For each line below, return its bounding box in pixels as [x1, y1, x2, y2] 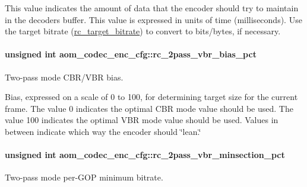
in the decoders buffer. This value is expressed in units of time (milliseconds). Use [5, 13, 302, 25]
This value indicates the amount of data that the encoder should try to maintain [5, 2, 299, 14]
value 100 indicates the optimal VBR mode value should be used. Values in [5, 114, 278, 126]
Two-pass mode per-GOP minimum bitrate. [5, 171, 163, 183]
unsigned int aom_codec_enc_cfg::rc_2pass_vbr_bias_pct [5, 48, 257, 60]
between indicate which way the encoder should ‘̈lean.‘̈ [5, 125, 201, 137]
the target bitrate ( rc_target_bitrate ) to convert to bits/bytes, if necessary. [5, 25, 281, 37]
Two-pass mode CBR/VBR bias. [5, 70, 124, 83]
